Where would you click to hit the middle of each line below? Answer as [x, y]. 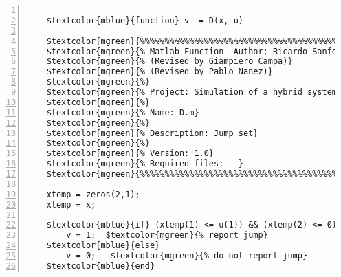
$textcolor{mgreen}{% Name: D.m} [123, 112]
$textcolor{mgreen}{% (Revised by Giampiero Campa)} [169, 62]
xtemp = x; [71, 204]
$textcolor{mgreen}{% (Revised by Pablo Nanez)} [159, 72]
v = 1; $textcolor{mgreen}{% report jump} [167, 235]
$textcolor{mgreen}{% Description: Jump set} [152, 133]
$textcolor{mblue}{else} [103, 246]
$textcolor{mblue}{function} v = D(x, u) [145, 20]
